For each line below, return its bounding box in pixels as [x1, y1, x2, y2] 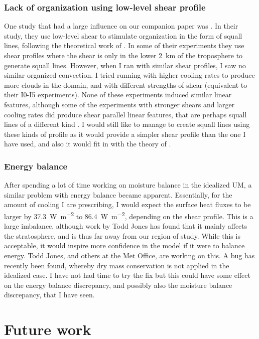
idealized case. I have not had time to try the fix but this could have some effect [4, 270, 250, 280]
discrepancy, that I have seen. [4, 289, 95, 300]
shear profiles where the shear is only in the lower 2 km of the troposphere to [4, 50, 243, 60]
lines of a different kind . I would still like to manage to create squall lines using [4, 119, 250, 129]
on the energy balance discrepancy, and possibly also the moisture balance [4, 279, 232, 290]
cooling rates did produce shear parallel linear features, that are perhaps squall [4, 109, 247, 119]
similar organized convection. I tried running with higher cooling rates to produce [4, 70, 255, 80]
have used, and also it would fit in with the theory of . [4, 138, 171, 149]
